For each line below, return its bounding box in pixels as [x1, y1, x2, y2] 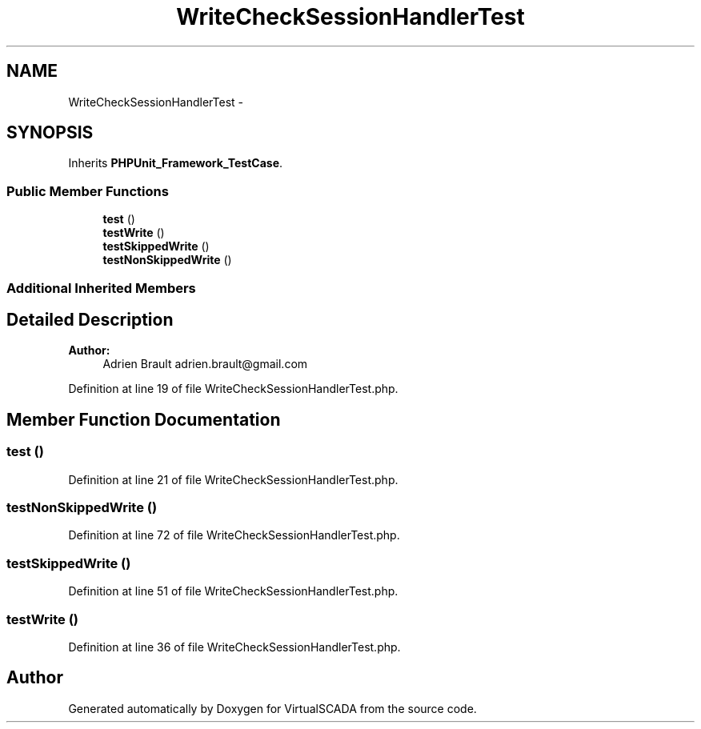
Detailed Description [6, 309, 174, 330]
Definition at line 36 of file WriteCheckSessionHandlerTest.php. [68, 639, 401, 654]
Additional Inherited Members [6, 279, 196, 296]
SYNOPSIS [6, 122, 94, 143]
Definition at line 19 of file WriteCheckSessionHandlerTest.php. [68, 382, 399, 396]
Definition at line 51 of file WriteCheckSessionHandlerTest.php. [68, 584, 399, 599]
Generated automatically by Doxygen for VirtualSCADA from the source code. [68, 701, 477, 715]
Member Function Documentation [6, 409, 281, 430]
